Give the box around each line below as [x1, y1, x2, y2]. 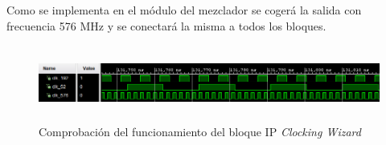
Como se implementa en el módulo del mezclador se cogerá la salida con [6, 2, 362, 18]
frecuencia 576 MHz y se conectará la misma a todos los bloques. [6, 17, 326, 34]
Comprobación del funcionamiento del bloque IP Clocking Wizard [39, 123, 361, 140]
